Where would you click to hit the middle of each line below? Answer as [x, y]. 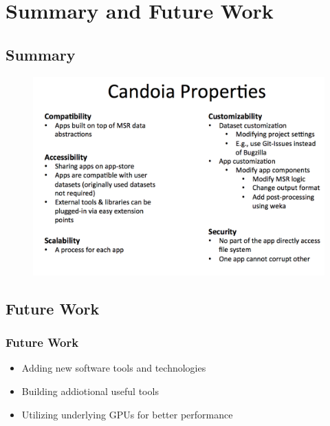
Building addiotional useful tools [90, 391]
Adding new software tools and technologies [114, 368]
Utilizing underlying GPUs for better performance [127, 414]
